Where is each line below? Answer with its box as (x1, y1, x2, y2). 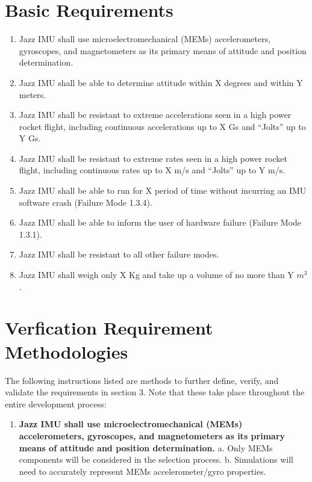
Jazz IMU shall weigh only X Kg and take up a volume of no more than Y (19, 268, 294, 281)
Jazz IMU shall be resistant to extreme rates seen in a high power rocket (19, 152, 287, 164)
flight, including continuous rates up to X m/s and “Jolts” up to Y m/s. (19, 164, 285, 176)
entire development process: (5, 397, 107, 410)
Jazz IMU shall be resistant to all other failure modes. (19, 248, 219, 261)
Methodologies (5, 339, 128, 363)
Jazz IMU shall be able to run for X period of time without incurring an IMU (19, 184, 307, 197)
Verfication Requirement (5, 315, 213, 340)
